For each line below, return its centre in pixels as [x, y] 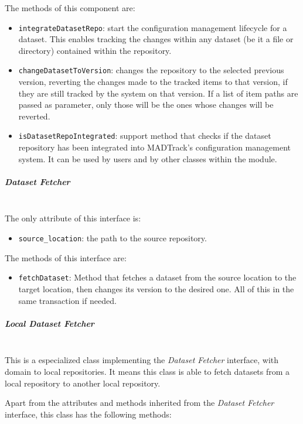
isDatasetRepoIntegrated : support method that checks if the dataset [145, 136]
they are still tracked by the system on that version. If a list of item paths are [158, 93]
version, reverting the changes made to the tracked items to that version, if [153, 82]
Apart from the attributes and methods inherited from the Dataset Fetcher [139, 403]
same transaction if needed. [67, 300]
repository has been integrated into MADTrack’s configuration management [154, 147]
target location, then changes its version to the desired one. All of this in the [156, 288]
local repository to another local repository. [83, 383]
